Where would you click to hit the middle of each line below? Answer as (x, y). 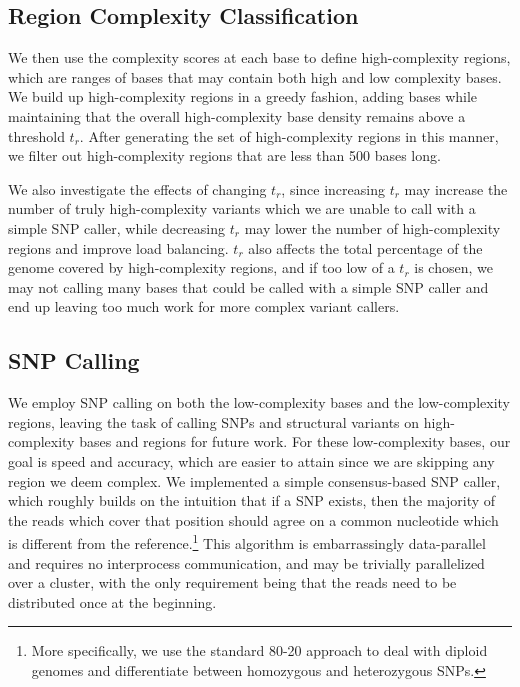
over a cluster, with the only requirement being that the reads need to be (232, 582)
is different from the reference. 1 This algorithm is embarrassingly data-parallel (247, 541)
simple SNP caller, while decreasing (117, 227)
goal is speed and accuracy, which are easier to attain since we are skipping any (251, 460)
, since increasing (333, 188)
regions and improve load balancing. (118, 247)
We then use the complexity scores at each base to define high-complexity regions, (259, 57)
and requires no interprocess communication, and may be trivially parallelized (246, 562)
